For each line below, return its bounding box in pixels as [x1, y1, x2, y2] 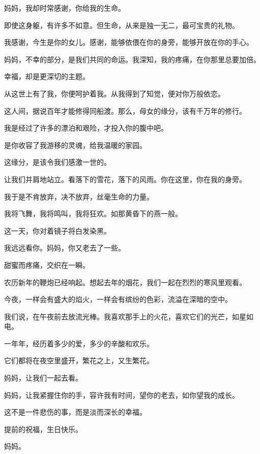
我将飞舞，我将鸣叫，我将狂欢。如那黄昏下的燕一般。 [4, 208, 182, 219]
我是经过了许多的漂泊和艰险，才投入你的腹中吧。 [4, 122, 168, 133]
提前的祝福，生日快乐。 [4, 423, 82, 434]
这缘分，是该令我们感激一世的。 [4, 157, 111, 167]
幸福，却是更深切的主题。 [4, 71, 90, 82]
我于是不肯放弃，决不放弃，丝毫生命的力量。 [4, 191, 154, 201]
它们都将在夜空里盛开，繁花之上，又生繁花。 [4, 355, 154, 366]
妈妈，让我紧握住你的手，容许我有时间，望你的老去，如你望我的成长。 [4, 389, 239, 400]
